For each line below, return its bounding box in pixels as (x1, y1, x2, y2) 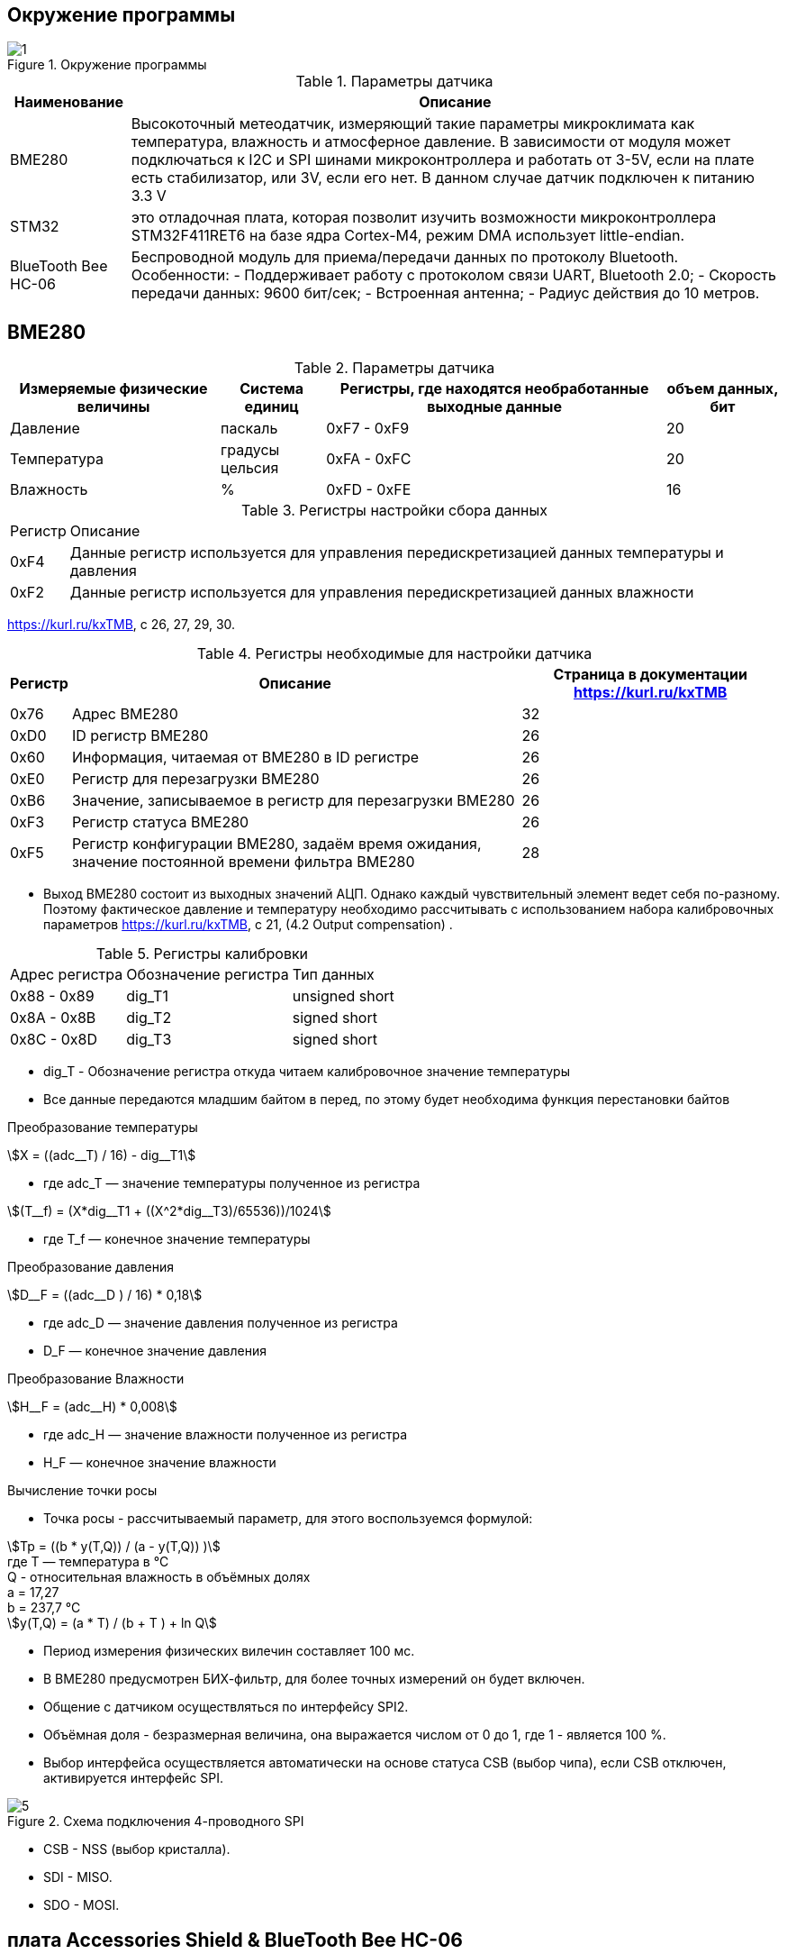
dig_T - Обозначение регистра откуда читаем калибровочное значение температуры (43, 1064, 570, 1080)
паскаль (221, 419, 278, 438)
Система (240, 379, 304, 398)
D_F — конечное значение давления (43, 1343, 267, 1359)
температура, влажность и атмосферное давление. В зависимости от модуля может (131, 132, 731, 151)
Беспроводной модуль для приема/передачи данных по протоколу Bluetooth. (131, 248, 679, 267)
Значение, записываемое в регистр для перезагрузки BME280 (71, 791, 515, 810)
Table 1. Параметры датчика (295, 72, 493, 91)
